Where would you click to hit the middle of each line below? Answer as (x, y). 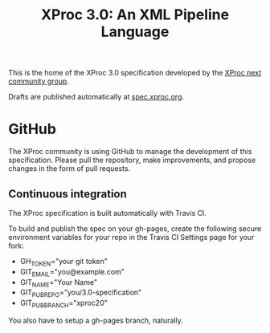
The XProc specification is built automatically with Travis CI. (108, 213)
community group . (39, 81)
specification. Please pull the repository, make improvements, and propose (132, 160)
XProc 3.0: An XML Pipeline (135, 15)
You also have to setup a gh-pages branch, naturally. (96, 320)
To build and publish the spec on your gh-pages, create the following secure (135, 228)
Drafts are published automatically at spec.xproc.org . (96, 97)
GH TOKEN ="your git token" (64, 262)
